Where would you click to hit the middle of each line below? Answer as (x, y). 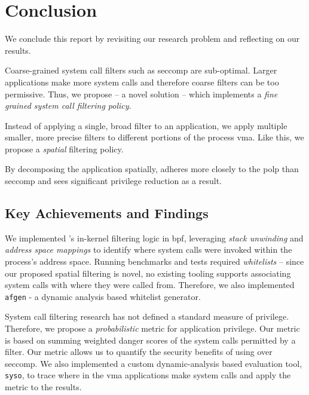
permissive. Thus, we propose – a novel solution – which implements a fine (141, 94)
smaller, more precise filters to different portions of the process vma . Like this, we (154, 137)
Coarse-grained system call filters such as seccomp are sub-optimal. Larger (141, 70)
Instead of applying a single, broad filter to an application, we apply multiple (146, 125)
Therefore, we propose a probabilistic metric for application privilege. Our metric (152, 328)
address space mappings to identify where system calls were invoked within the (149, 249)
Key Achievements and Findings (107, 213)
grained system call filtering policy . (68, 105)
